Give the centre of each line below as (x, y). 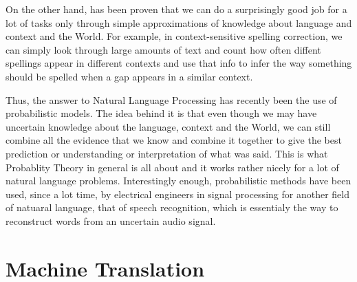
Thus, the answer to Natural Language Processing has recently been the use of (171, 99)
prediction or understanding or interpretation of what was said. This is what (167, 153)
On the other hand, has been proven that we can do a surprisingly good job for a (176, 9)
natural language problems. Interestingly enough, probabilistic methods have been (178, 181)
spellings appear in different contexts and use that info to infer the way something (179, 63)
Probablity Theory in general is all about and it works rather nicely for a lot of (172, 167)
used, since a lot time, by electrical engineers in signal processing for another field (177, 194)
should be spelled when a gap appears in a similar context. (129, 76)
